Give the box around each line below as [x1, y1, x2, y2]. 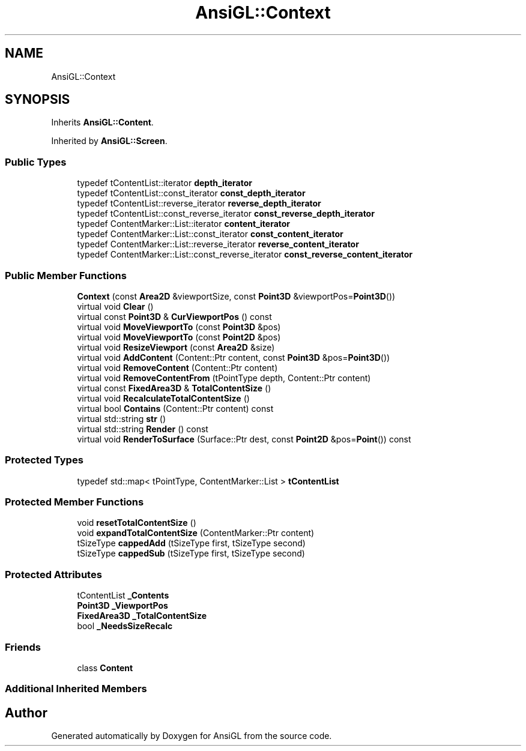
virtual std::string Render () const [77, 423, 208, 434]
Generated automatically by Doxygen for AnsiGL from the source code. [51, 731, 332, 741]
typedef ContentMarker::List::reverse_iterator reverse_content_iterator [77, 239, 359, 250]
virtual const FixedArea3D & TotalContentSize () [77, 382, 271, 393]
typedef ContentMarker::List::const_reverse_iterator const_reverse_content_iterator [77, 249, 413, 260]
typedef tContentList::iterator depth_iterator [77, 178, 252, 189]
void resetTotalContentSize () [77, 517, 196, 528]
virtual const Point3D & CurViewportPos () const [77, 311, 272, 322]
